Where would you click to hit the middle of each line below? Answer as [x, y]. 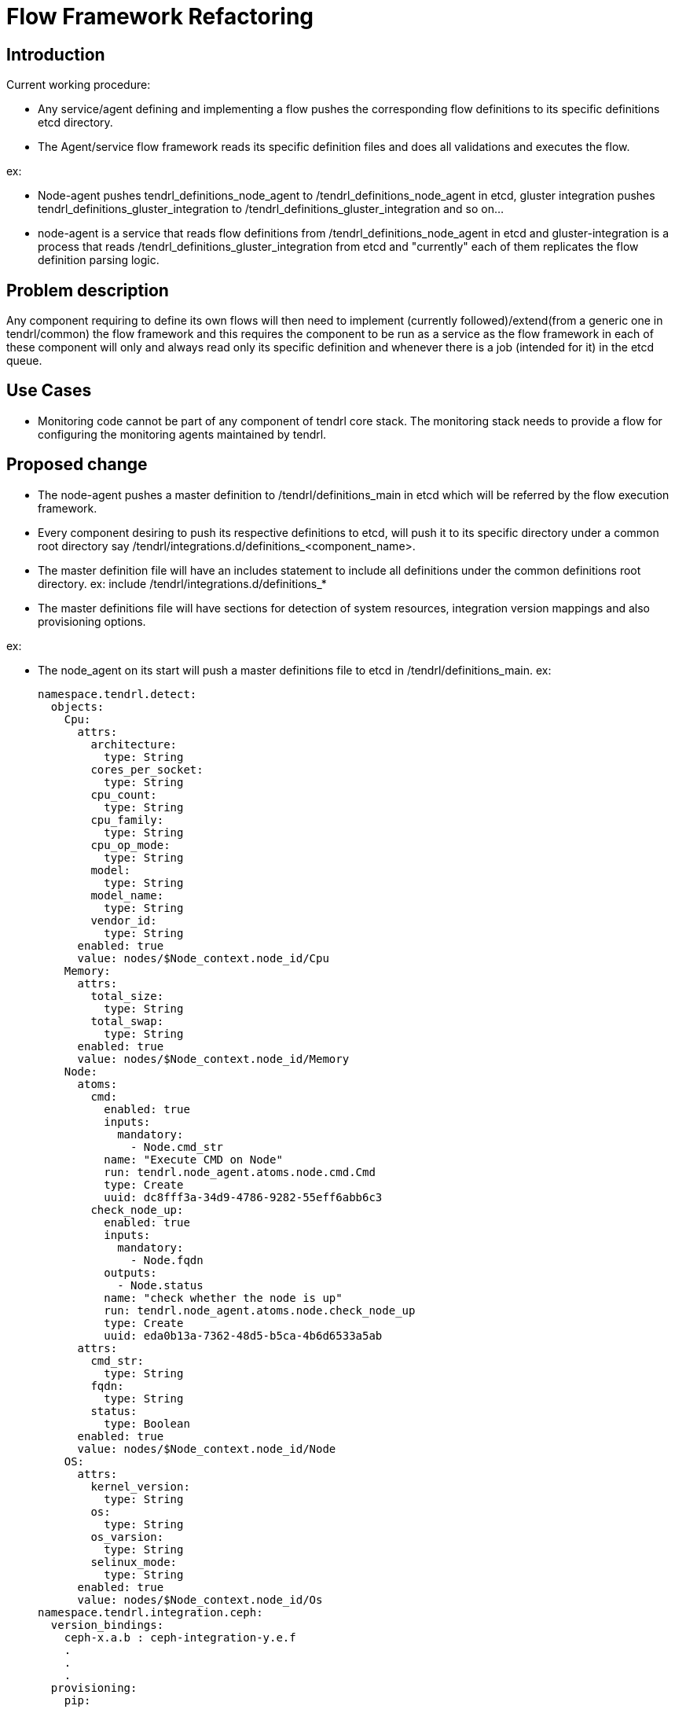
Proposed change [77, 465]
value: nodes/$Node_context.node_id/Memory [213, 1059]
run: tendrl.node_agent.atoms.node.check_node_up [260, 1310]
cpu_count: [124, 794]
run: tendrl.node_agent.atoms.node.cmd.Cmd [240, 1172]
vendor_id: [124, 920]
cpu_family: [127, 820]
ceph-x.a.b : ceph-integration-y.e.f [180, 1637]
